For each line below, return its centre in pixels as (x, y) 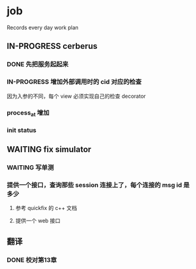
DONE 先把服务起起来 (38, 64)
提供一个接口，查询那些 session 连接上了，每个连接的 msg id (94, 185)
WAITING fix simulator (49, 149)
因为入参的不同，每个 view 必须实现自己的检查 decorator (76, 96)
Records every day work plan (43, 27)
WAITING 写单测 (30, 167)
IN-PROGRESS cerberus (52, 46)
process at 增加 (28, 113)
